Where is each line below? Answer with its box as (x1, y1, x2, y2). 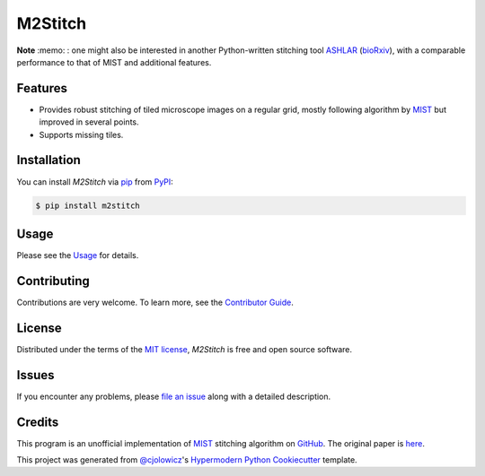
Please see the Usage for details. (16, 250, 139, 261)
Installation (16, 152, 81, 168)
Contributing (16, 273, 90, 289)
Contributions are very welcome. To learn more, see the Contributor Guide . (16, 297, 294, 307)
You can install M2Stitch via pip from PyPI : (16, 176, 174, 187)
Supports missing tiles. (39, 129, 124, 140)
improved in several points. (39, 117, 139, 127)
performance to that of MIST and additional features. (16, 56, 212, 67)
